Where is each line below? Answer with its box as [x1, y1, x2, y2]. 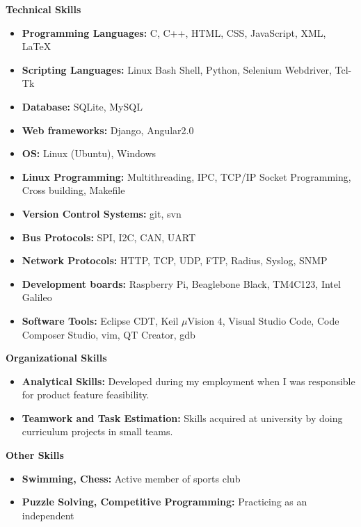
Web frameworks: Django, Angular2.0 [22, 122, 194, 137]
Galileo [22, 290, 52, 305]
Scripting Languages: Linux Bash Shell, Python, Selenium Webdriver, [22, 62, 332, 76]
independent [22, 508, 74, 522]
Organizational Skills [6, 350, 107, 365]
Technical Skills [6, 2, 81, 16]
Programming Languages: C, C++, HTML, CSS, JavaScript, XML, [22, 25, 326, 40]
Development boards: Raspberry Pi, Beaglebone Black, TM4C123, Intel [22, 276, 341, 291]
